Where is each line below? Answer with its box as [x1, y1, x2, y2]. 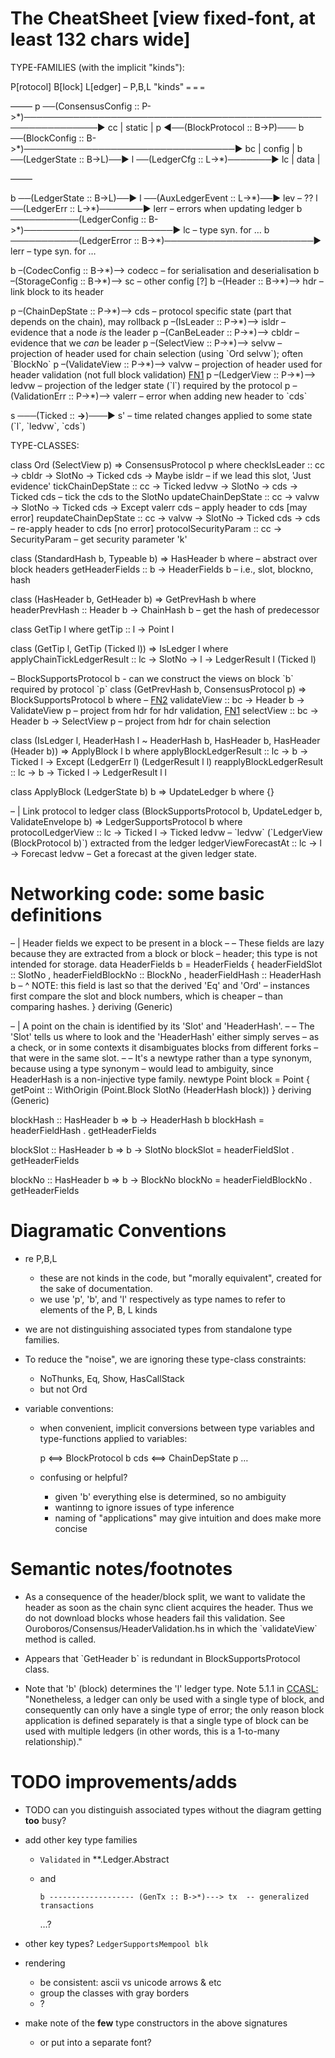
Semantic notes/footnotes [10, 1558, 233, 1580]
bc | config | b [244, 142, 303, 154]
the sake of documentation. [39, 1282, 153, 1294]
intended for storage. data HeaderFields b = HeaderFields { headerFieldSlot [10, 958, 323, 970]
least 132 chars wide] [10, 28, 191, 51]
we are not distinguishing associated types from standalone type [24, 1323, 293, 1335]
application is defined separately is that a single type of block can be [24, 1714, 309, 1726]
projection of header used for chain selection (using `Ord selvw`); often [10, 347, 303, 359]
